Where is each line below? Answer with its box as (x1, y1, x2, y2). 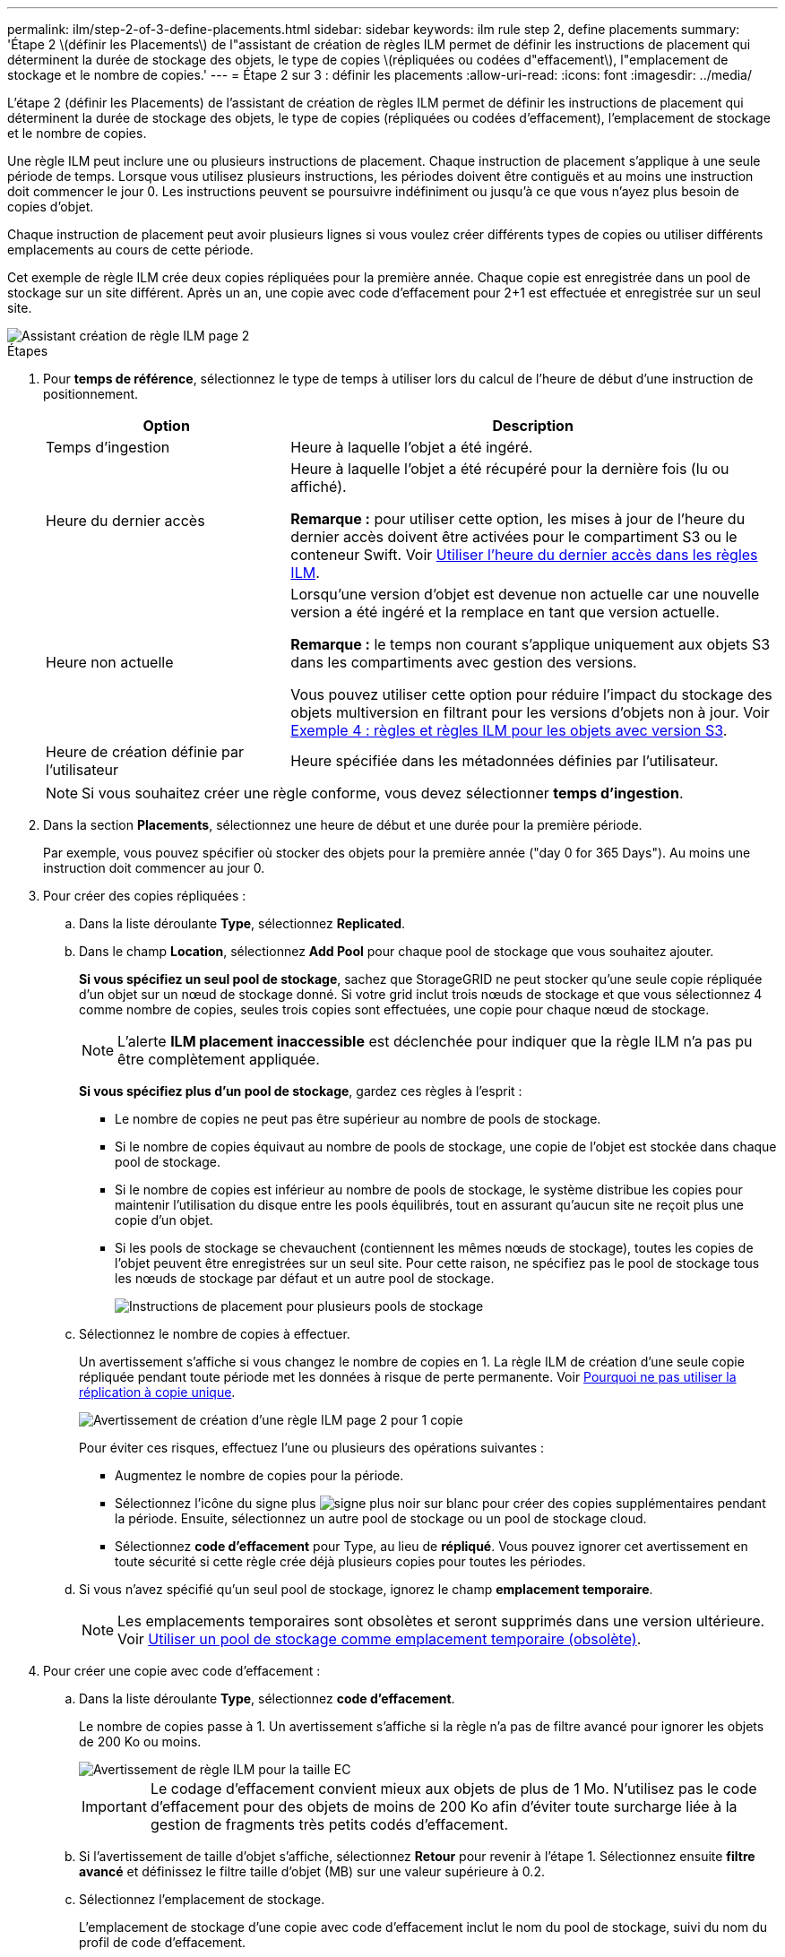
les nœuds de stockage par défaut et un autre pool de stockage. (115, 1271, 495, 1286)
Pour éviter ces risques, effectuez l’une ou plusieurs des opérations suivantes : (79, 1440, 545, 1455)
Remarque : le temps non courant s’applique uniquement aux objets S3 (290, 635, 771, 653)
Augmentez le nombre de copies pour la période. (115, 1468, 404, 1483)
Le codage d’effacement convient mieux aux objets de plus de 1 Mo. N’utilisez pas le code (150, 1780, 757, 1798)
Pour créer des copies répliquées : (43, 888, 246, 903)
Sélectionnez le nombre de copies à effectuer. (79, 1326, 350, 1341)
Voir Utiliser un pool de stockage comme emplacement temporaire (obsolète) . (117, 1630, 642, 1648)
